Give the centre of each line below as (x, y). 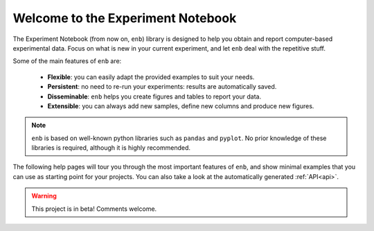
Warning (44, 196)
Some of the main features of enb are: (67, 61)
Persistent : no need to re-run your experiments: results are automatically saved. (162, 87)
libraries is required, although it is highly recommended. (111, 148)
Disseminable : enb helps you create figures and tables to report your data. (154, 96)
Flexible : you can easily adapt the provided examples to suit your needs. (151, 77)
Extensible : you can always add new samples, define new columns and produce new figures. (181, 106)
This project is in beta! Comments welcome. (94, 209)
